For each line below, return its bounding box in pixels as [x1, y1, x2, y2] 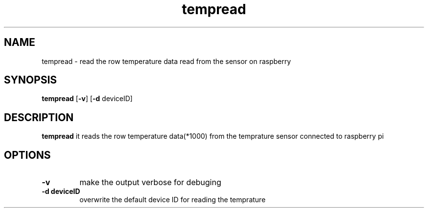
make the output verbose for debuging [79, 177, 221, 188]
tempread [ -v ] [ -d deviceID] [42, 94, 133, 103]
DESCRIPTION [4, 111, 74, 124]
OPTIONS [4, 148, 51, 161]
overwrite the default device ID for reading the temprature [79, 195, 266, 204]
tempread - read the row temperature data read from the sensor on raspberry [42, 57, 291, 65]
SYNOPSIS [4, 74, 57, 86]
